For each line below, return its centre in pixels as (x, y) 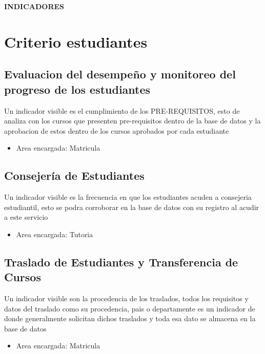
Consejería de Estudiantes (74, 175)
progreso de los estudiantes (77, 89)
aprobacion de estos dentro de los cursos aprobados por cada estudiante (117, 130)
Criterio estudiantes (76, 41)
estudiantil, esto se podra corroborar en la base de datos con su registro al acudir (132, 207)
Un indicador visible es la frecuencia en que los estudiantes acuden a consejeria (128, 197)
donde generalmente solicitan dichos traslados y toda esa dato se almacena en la (130, 318)
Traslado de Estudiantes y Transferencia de (121, 262)
